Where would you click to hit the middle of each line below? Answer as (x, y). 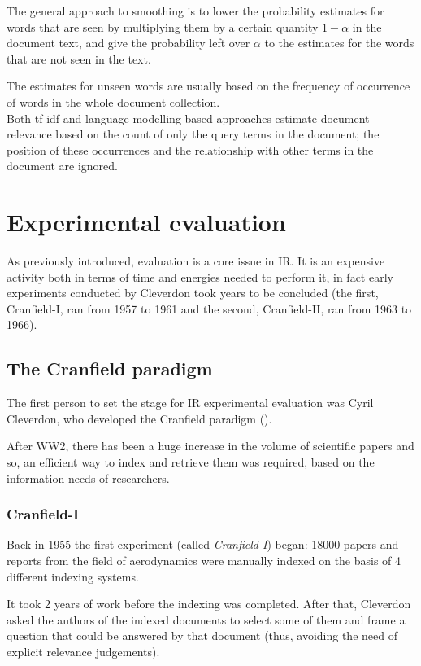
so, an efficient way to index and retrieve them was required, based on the (191, 462)
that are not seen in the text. (79, 58)
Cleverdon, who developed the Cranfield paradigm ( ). (139, 418)
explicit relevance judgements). (83, 651)
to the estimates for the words (339, 43)
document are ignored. (62, 166)
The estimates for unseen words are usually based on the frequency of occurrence (208, 86)
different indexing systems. (73, 576)
